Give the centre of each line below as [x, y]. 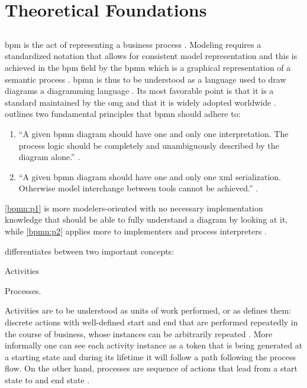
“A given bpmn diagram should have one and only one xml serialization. [150, 176]
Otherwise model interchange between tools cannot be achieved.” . [138, 188]
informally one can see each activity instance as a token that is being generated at [154, 345]
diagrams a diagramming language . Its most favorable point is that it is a [139, 91]
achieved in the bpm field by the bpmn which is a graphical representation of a [148, 67]
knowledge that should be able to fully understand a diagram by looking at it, [146, 219]
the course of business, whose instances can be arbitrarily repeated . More [139, 333]
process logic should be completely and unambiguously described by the [149, 145]
